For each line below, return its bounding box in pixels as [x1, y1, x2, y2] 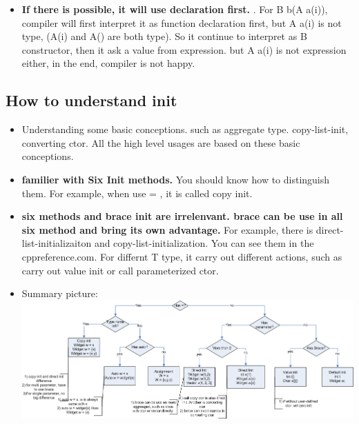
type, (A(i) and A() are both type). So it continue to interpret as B [21, 29, 307, 43]
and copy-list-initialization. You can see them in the [94, 236, 314, 250]
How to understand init [6, 90, 177, 111]
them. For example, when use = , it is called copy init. [21, 185, 253, 200]
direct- [316, 222, 344, 236]
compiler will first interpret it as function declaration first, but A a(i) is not [21, 15, 342, 30]
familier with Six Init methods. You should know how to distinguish [21, 172, 330, 186]
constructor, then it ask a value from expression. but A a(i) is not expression [21, 42, 347, 57]
